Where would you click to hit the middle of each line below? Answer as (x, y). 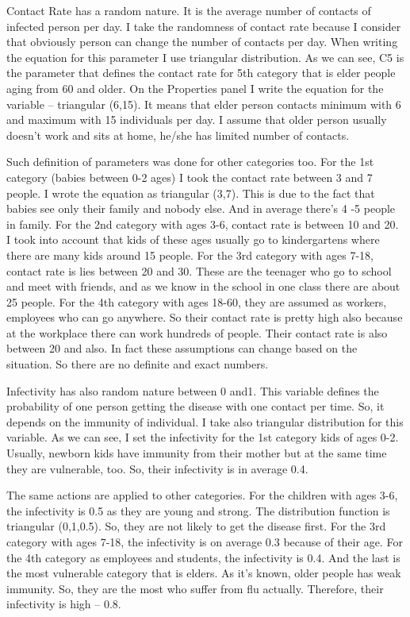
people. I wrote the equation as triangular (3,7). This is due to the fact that (191, 193)
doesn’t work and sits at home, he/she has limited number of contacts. (178, 135)
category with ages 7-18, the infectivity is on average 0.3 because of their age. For (205, 542)
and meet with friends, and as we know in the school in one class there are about (203, 286)
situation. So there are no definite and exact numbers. (138, 364)
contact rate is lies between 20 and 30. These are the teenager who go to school (199, 270)
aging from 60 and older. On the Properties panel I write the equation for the (195, 88)
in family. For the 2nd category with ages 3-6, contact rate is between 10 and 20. (203, 224)
